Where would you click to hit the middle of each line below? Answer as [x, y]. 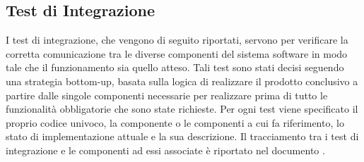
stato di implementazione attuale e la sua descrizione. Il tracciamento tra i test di [182, 136]
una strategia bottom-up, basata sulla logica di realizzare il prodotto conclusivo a [182, 81]
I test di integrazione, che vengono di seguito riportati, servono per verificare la [177, 40]
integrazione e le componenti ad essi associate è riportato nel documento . [165, 150]
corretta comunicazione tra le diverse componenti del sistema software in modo [177, 53]
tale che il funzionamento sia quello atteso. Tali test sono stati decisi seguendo [175, 67]
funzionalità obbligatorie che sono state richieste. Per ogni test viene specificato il [182, 109]
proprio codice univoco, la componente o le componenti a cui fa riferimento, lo [175, 122]
